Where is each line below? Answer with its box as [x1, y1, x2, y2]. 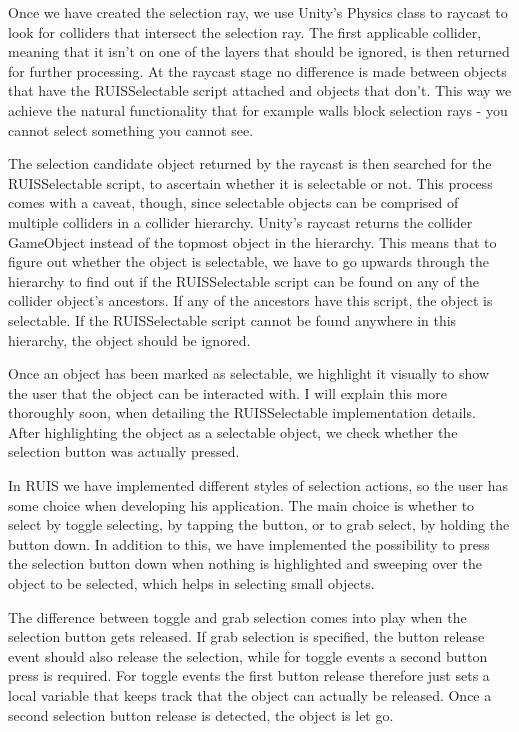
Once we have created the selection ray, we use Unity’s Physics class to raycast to [8, 2, 508, 22]
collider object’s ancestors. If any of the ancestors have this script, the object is [8, 290, 493, 311]
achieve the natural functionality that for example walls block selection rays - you [8, 99, 508, 120]
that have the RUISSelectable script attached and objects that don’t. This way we [8, 80, 512, 101]
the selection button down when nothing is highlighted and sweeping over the [8, 553, 482, 574]
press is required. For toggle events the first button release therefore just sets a [8, 665, 490, 686]
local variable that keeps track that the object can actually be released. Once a [8, 685, 492, 705]
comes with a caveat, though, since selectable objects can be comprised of [8, 192, 459, 213]
